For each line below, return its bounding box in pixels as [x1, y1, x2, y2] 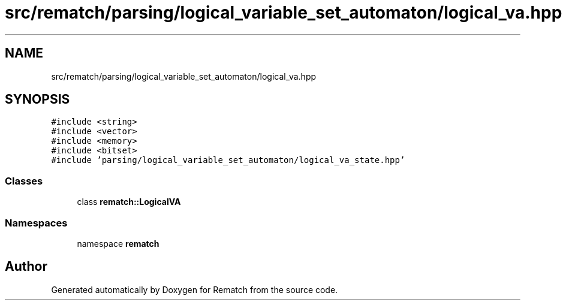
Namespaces [5, 216, 68, 229]
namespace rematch [77, 238, 159, 249]
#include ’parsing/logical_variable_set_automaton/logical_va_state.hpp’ [51, 155, 405, 165]
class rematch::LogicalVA [77, 197, 181, 207]
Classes [5, 174, 43, 187]
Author [5, 259, 47, 274]
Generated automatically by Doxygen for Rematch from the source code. [51, 284, 338, 295]
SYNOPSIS [5, 92, 70, 107]
